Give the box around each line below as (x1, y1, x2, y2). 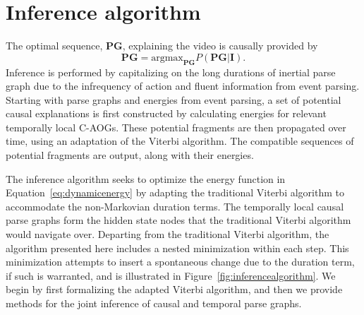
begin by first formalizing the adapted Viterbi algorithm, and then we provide (6, 282, 343, 297)
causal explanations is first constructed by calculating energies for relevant (6, 106, 327, 121)
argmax (151, 52, 183, 63)
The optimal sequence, (6, 38, 103, 53)
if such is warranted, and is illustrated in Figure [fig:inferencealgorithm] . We (6, 268, 336, 283)
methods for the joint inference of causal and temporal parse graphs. (6, 296, 302, 311)
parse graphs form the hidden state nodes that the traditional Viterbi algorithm (6, 213, 351, 227)
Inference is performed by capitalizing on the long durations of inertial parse (6, 64, 336, 79)
